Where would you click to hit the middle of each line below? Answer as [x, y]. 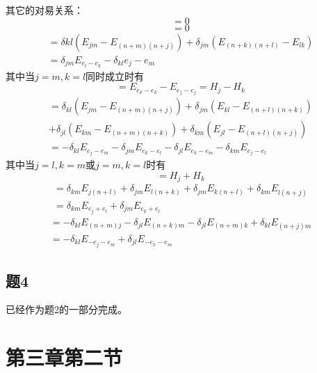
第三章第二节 [64, 357]
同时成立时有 [115, 76]
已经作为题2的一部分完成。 [66, 309]
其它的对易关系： [44, 10]
